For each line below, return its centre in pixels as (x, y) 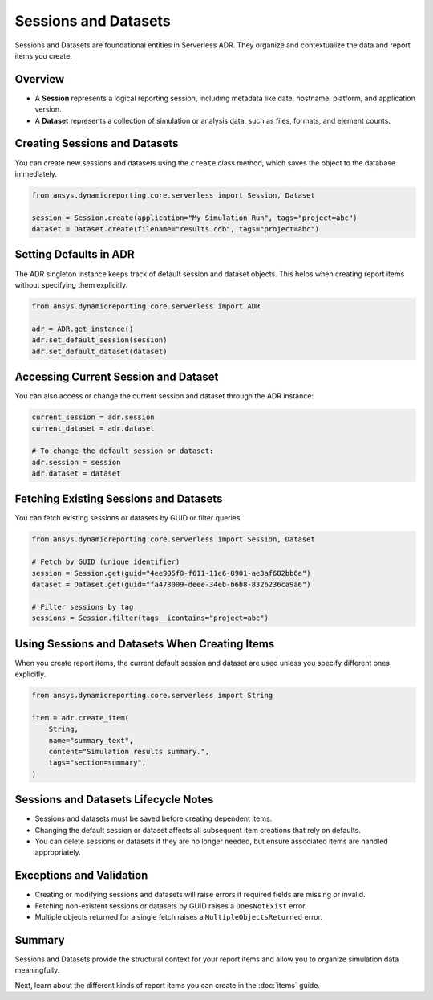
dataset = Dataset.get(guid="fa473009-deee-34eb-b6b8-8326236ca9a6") (171, 584)
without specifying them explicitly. (71, 284)
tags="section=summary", (97, 763)
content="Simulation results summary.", (129, 751)
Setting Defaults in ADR (75, 254)
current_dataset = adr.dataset (93, 429)
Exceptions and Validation (81, 876)
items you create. (43, 55)
